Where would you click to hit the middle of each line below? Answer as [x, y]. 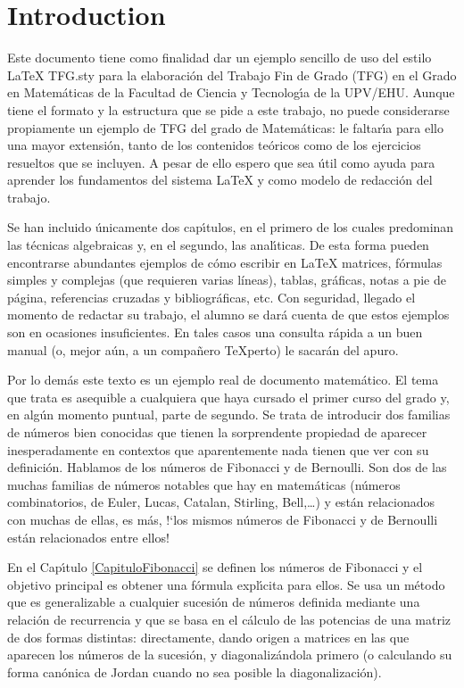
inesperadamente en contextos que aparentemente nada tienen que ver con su [218, 449]
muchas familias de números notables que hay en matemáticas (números [204, 484]
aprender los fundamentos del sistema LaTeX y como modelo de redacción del [220, 180]
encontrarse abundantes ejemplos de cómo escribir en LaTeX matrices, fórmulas [225, 262]
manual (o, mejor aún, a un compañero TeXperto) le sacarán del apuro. [203, 349]
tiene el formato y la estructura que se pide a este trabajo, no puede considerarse [228, 109]
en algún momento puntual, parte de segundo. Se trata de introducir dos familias [229, 414]
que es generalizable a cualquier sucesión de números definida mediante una [214, 602]
